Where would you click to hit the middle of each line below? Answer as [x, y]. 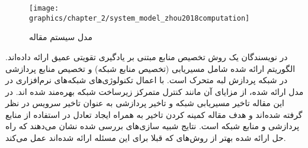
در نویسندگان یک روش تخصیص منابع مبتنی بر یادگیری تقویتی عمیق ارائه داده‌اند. [147, 56]
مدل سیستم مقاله [61, 37]
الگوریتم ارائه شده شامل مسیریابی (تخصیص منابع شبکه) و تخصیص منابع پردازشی [150, 68]
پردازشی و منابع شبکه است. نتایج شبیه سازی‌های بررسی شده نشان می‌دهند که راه [153, 126]
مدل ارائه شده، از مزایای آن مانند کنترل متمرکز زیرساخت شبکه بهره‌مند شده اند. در [155, 91]
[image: [44, 8]
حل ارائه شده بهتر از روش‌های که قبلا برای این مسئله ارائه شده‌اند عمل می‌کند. [146, 138]
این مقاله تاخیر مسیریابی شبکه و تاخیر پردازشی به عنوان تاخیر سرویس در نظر [145, 103]
